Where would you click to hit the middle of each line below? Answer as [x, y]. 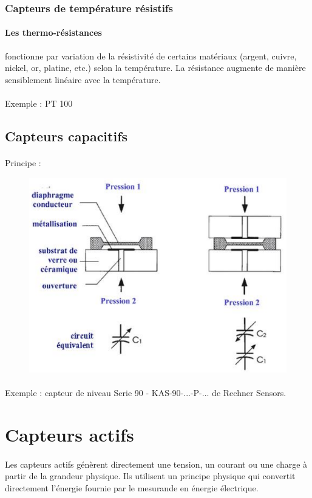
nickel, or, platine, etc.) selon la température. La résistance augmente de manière [155, 68]
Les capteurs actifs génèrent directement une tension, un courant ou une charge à [156, 464]
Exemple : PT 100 [39, 103]
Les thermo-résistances [53, 32]
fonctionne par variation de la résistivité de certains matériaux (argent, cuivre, [151, 56]
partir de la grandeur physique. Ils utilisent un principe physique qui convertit [150, 476]
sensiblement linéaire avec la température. [83, 79]
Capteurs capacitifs [66, 136]
